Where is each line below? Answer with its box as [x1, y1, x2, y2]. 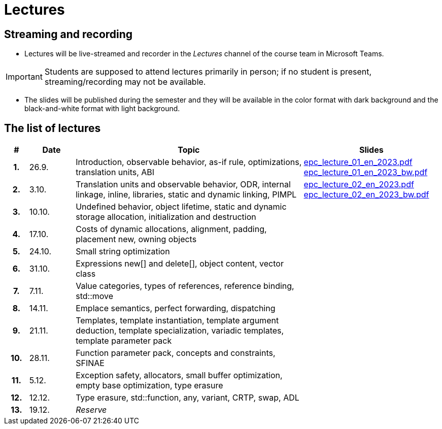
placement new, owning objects [76, 234, 197, 245]
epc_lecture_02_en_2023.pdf [303, 179, 414, 190]
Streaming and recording [4, 27, 133, 41]
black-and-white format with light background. [24, 104, 180, 113]
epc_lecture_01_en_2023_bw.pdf [303, 167, 428, 178]
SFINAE [76, 358, 105, 369]
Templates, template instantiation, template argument [76, 315, 279, 326]
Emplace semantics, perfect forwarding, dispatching [76, 303, 276, 314]
